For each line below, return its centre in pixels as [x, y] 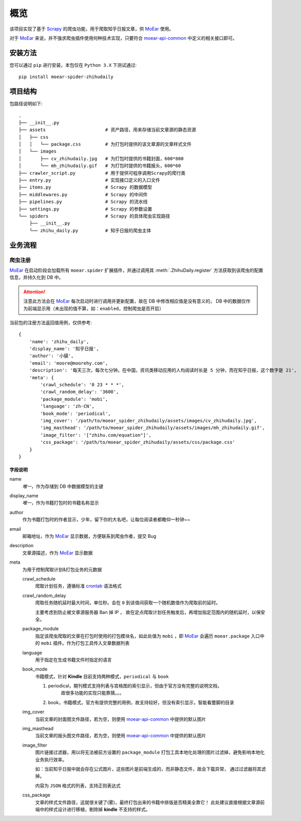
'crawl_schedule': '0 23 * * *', [82, 385]
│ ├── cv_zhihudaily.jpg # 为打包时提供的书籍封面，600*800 [101, 158]
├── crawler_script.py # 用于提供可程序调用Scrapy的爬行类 [102, 173]
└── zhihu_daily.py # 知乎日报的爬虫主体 [90, 230]
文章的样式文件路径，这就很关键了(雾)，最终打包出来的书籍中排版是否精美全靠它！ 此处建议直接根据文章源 [148, 802]
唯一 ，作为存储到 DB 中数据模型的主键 [63, 486]
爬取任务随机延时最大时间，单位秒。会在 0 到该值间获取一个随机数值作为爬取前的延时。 [128, 603]
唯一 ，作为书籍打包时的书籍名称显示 [61, 503]
